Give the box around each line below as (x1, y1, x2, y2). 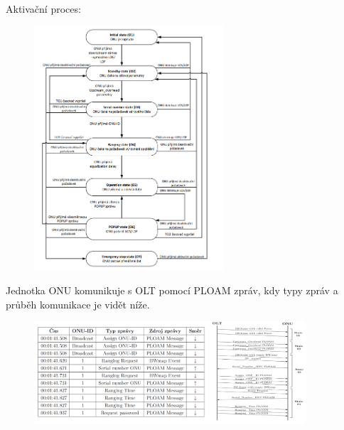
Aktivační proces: (6, 1, 81, 16)
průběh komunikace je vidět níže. (6, 296, 150, 311)
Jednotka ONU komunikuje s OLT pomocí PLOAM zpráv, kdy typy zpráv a (6, 283, 338, 298)
